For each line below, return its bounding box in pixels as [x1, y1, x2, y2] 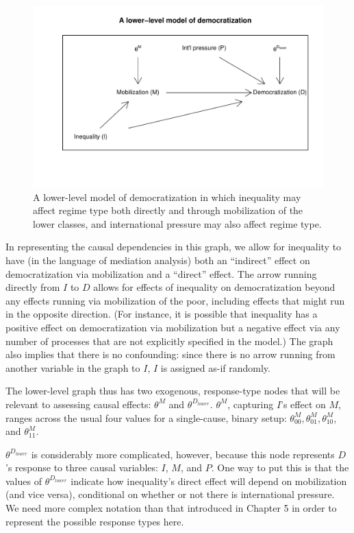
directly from [5, 280, 60, 294]
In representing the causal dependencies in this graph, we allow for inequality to [5, 239, 342, 254]
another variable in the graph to [5, 360, 140, 375]
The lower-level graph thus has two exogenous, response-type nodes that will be [5, 383, 340, 398]
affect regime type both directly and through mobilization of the [33, 203, 303, 217]
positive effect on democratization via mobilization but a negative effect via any [5, 320, 340, 334]
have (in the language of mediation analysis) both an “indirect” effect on [5, 252, 310, 267]
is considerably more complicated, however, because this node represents [31, 447, 335, 461]
